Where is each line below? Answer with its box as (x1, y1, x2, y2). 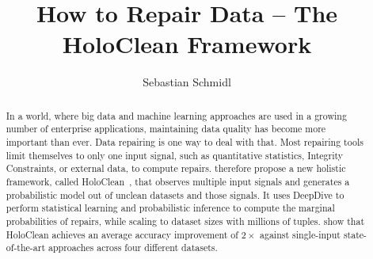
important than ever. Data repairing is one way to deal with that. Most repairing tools (6, 135, 363, 149)
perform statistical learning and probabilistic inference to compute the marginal (6, 201, 335, 215)
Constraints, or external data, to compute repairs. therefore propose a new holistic (6, 162, 346, 175)
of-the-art (6, 241, 46, 254)
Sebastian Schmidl (143, 74, 231, 90)
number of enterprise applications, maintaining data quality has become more (6, 122, 326, 135)
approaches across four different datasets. (48, 241, 218, 254)
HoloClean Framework (62, 28, 312, 60)
